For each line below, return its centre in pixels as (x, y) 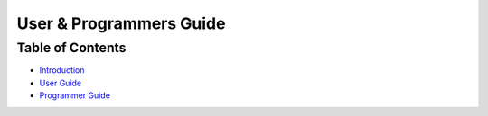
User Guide (61, 83)
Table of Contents (71, 48)
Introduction (62, 70)
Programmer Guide (75, 95)
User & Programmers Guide (121, 23)
